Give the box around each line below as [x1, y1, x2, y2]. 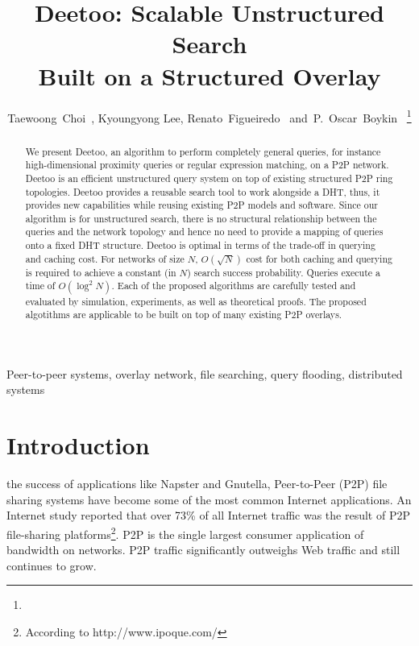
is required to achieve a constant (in [25, 265, 176, 279]
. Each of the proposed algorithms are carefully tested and [111, 279, 356, 292]
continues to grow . [6, 557, 97, 574]
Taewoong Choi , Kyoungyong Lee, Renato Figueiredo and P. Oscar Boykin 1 [7, 106, 412, 126]
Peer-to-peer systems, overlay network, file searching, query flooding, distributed [6, 365, 403, 382]
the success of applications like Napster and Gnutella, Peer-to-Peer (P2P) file [6, 475, 388, 492]
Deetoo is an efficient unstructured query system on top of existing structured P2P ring [25, 171, 393, 184]
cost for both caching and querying [246, 251, 392, 265]
